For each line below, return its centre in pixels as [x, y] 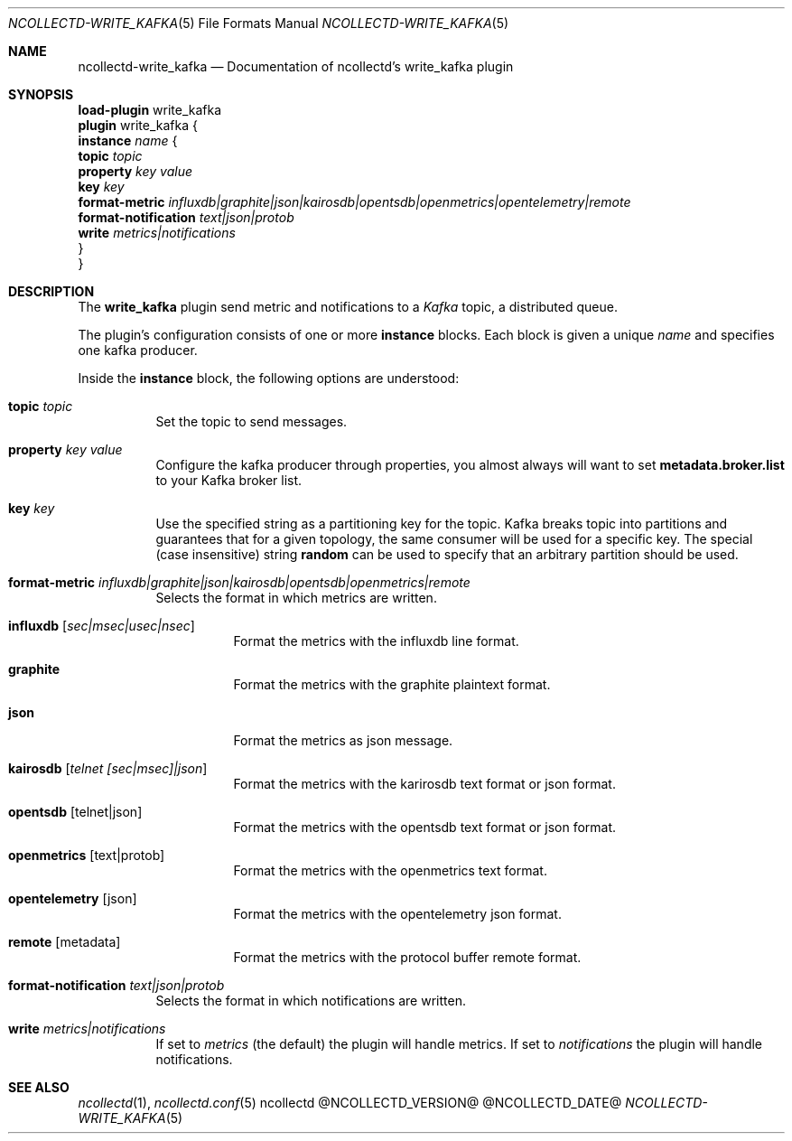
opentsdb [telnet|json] [75, 812]
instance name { [128, 140]
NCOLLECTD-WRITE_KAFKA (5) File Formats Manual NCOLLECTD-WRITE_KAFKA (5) [259, 23]
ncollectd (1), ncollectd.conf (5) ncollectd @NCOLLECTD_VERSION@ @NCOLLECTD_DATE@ [350, 1103]
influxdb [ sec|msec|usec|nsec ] [102, 626]
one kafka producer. [138, 350]
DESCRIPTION [51, 291]
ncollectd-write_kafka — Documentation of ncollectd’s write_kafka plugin [296, 66]
